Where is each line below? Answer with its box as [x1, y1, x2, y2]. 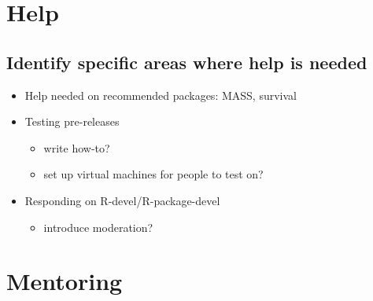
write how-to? [43, 139, 110, 156]
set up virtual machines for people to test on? [43, 166, 264, 182]
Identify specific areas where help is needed [6, 50, 367, 74]
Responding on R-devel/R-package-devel [24, 192, 220, 208]
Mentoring [6, 265, 123, 297]
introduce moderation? [43, 218, 153, 235]
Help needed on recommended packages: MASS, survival [24, 86, 297, 103]
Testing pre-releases [24, 113, 120, 130]
